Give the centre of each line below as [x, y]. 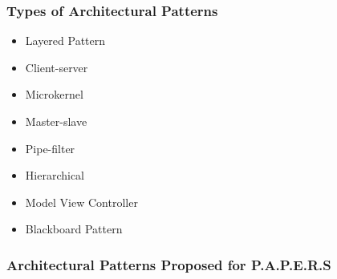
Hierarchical [55, 175]
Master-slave [56, 121]
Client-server [57, 67]
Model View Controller [81, 202]
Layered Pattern [65, 40]
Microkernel [54, 94]
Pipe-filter [50, 148]
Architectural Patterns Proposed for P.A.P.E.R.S [169, 264]
